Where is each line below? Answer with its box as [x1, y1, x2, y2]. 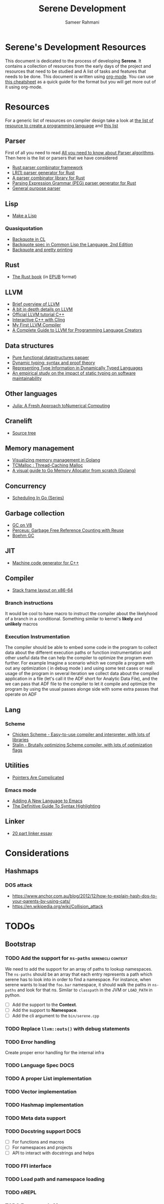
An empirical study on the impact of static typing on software [12, 370, 136, 376]
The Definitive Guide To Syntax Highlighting [12, 803, 100, 809]
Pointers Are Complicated [12, 774, 65, 780]
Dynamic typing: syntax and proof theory [12, 360, 95, 365]
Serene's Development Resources [5, 41, 146, 53]
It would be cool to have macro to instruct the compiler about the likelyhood [5, 610, 158, 616]
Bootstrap [5, 940, 36, 949]
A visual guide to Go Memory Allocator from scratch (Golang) [12, 468, 136, 474]
